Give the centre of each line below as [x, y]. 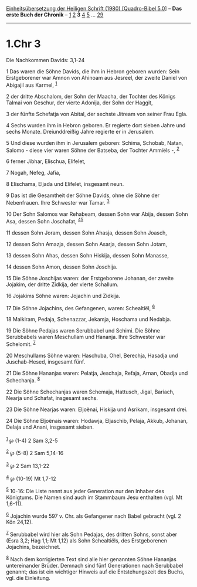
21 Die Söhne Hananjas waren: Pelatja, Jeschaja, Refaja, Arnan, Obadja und [97, 373]
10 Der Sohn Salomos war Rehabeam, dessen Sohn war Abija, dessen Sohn [97, 214]
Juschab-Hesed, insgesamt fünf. [46, 362]
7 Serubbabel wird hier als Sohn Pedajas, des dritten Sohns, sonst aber [92, 534]
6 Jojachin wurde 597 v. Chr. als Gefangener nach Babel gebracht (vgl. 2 [94, 515]
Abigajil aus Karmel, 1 [32, 84]
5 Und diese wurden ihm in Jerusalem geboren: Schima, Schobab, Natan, [95, 142]
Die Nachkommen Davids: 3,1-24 [45, 60]
